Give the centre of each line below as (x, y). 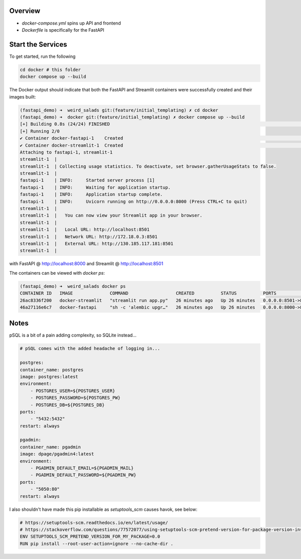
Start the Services (38, 44)
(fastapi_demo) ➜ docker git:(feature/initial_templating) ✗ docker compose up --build (132, 117)
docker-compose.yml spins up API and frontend (71, 23)
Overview (25, 11)
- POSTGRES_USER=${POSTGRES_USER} (73, 391)
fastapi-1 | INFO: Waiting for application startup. (95, 187)
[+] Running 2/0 (40, 131)
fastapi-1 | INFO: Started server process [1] (87, 180)
